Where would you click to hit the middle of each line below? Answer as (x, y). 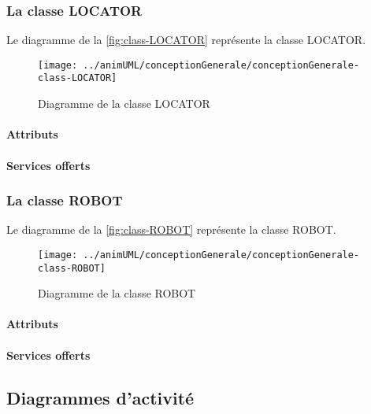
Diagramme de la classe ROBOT (117, 293)
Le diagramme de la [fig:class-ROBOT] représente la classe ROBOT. (171, 229)
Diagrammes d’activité (100, 397)
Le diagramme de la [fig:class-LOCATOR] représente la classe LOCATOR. (186, 40)
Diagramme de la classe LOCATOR (124, 103)
